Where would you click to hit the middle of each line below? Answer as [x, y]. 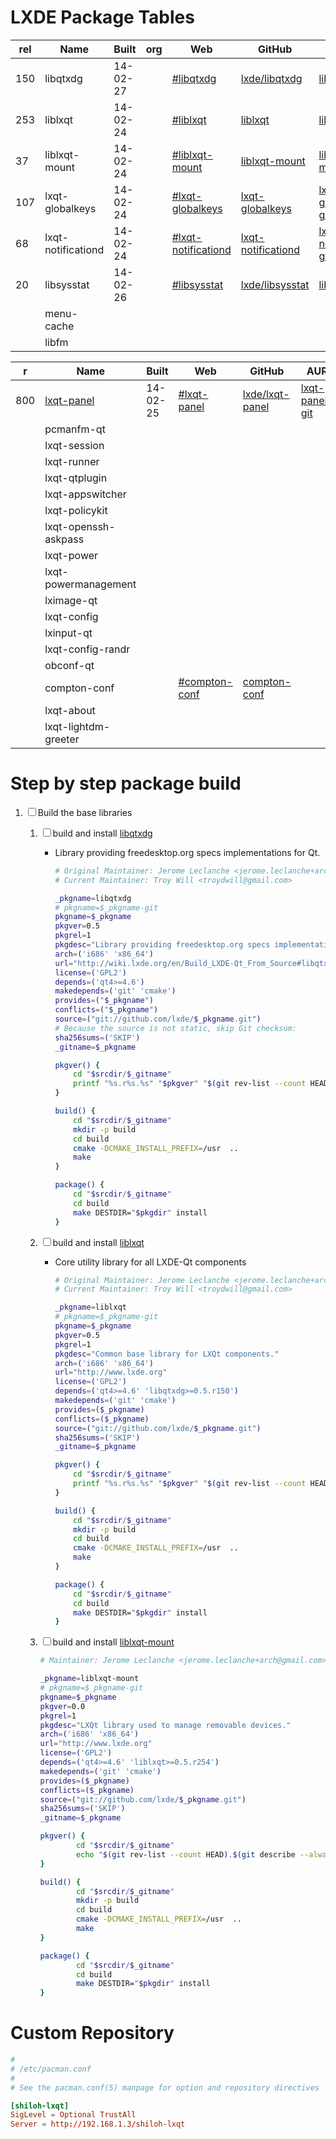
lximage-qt [71, 600]
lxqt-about [70, 710]
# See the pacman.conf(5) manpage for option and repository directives [165, 2087]
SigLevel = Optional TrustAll [73, 2115]
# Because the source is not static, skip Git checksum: [175, 1028]
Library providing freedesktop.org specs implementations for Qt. [187, 852]
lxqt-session [74, 445]
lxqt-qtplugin [76, 478]
